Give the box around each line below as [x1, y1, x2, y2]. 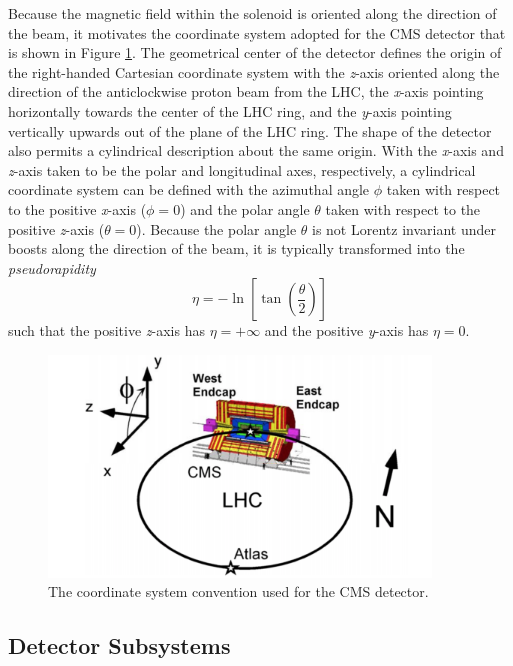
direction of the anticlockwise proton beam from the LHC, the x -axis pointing [8, 81, 484, 102]
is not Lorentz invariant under [312, 218, 496, 239]
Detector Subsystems [8, 630, 231, 661]
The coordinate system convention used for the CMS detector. [48, 581, 429, 602]
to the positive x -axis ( [8, 198, 147, 219]
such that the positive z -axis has [8, 320, 205, 341]
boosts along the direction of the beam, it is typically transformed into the [8, 238, 465, 259]
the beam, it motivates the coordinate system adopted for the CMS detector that [8, 22, 506, 43]
